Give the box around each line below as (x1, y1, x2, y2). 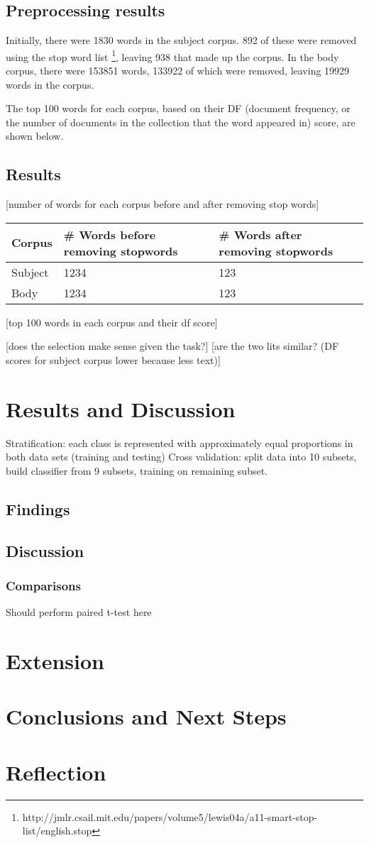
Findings (6, 497, 70, 519)
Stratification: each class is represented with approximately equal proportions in (6, 435, 353, 450)
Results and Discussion (6, 394, 236, 423)
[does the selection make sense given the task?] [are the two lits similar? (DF (6, 338, 339, 353)
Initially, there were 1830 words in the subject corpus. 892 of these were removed (6, 33, 357, 48)
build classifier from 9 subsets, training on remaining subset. (6, 463, 268, 478)
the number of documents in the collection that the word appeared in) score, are (6, 114, 356, 129)
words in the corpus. (6, 77, 94, 92)
